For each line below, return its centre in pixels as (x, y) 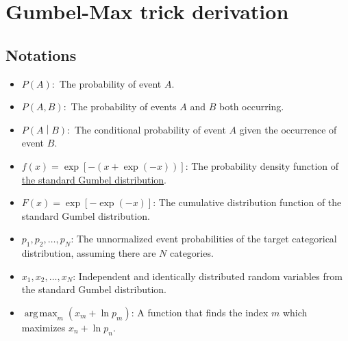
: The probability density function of (262, 165)
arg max (41, 313)
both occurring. (252, 106)
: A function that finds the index (200, 312)
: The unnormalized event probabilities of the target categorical (204, 239)
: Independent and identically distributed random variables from (208, 276)
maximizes (43, 327)
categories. (191, 253)
